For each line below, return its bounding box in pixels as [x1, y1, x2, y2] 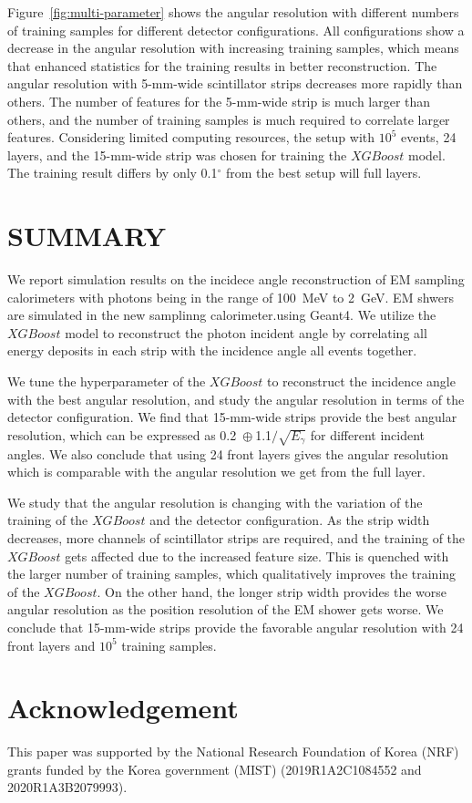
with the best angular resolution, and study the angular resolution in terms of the [7, 389, 465, 408]
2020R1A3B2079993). [7, 777, 128, 797]
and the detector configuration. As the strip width [149, 510, 430, 530]
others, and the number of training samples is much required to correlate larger [7, 109, 450, 129]
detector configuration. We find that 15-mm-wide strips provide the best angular [7, 407, 457, 427]
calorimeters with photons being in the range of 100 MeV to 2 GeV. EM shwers [7, 287, 454, 306]
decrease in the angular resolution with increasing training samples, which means [7, 38, 459, 57]
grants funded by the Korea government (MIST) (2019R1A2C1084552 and [7, 759, 422, 778]
